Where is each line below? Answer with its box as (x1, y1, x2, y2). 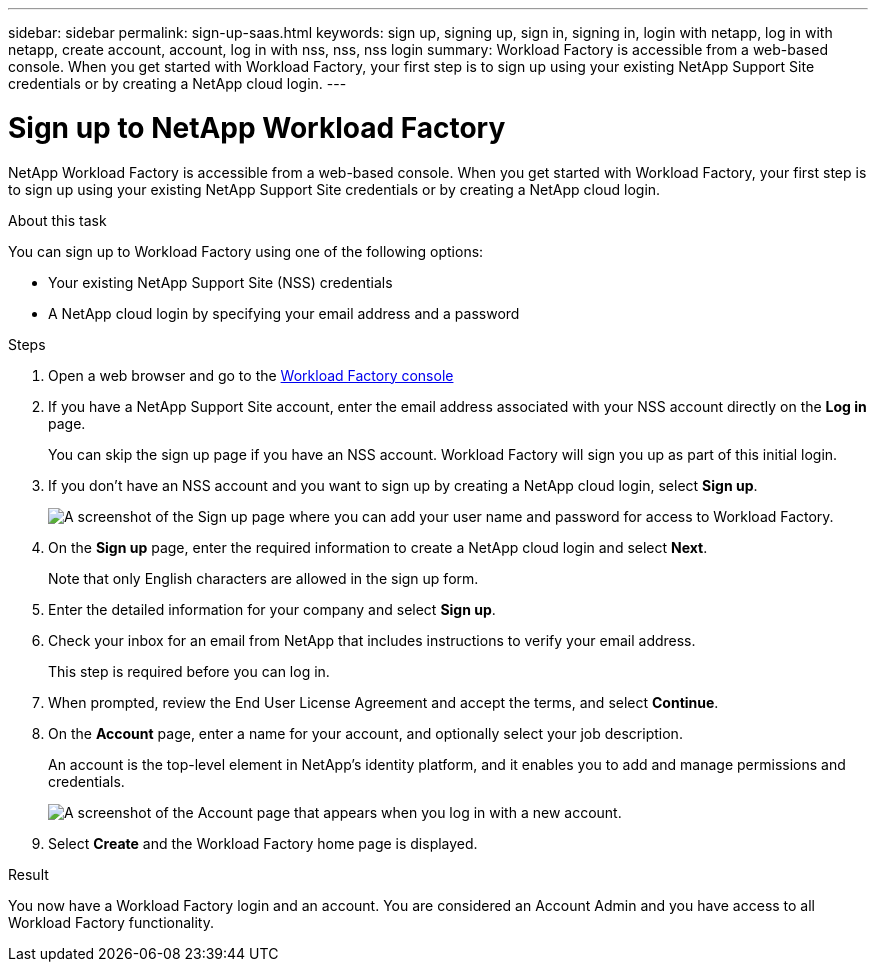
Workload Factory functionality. (8, 913, 215, 931)
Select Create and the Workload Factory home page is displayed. (48, 834, 478, 852)
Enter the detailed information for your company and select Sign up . (48, 600, 496, 618)
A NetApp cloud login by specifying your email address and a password (48, 304, 520, 322)
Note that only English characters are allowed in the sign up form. (48, 569, 479, 587)
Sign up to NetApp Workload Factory (8, 110, 506, 145)
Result (8, 865, 49, 883)
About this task (8, 211, 107, 229)
